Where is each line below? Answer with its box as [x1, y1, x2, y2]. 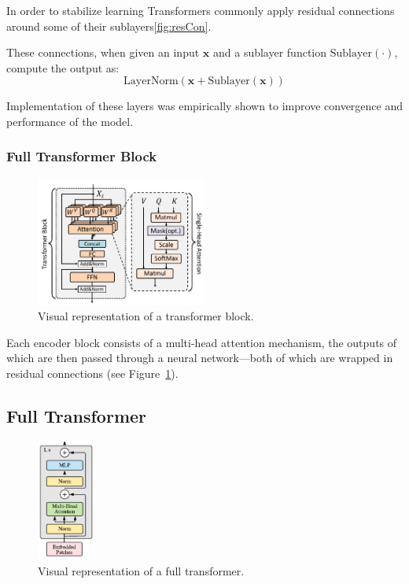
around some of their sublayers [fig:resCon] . [6, 17, 212, 34]
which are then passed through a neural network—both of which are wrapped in [6, 349, 393, 366]
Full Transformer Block [6, 146, 157, 166]
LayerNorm [123, 76, 179, 87]
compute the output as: [6, 59, 120, 76]
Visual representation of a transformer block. [38, 308, 254, 324]
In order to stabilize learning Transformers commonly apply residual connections [6, 2, 395, 18]
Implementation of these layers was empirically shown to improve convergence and [6, 98, 403, 114]
